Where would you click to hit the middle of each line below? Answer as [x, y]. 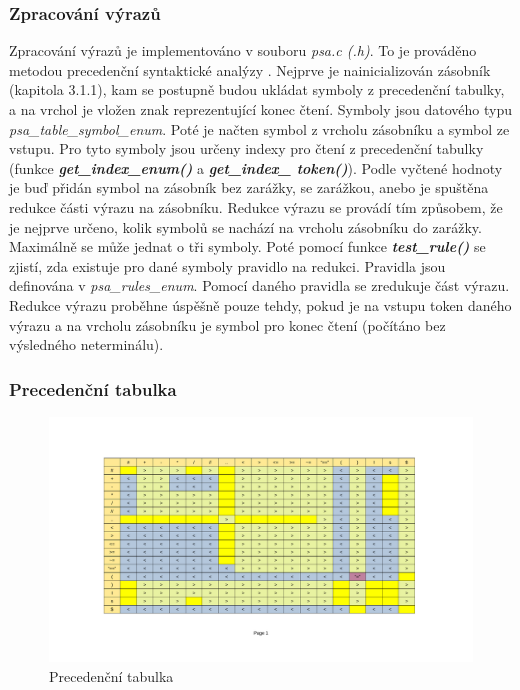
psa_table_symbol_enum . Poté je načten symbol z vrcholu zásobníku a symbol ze [259, 128]
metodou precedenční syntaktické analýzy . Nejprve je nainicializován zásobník [250, 69]
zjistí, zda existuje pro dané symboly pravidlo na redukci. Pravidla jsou [227, 265]
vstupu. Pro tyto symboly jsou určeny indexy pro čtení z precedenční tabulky [246, 148]
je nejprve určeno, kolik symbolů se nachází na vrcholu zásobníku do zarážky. [245, 226]
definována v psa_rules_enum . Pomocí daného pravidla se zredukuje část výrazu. [259, 285]
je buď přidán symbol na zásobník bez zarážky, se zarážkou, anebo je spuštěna [249, 187]
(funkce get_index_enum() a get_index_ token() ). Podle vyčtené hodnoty [256, 167]
